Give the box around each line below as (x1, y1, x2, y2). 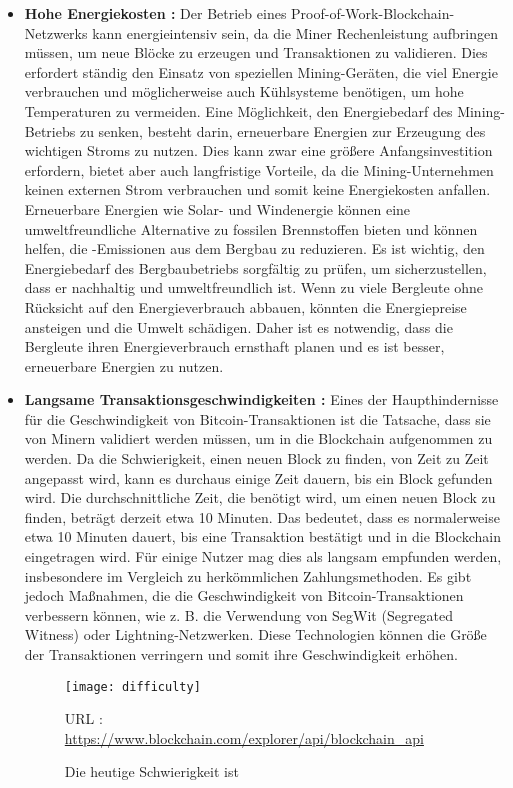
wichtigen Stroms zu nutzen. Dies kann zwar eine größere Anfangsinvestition (24, 140, 493, 161)
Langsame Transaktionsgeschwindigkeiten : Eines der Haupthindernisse (24, 389, 499, 410)
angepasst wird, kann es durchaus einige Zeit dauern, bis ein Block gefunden (24, 467, 493, 488)
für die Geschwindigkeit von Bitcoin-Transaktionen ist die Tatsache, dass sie (24, 408, 491, 429)
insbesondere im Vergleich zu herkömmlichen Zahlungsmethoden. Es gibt (24, 565, 472, 586)
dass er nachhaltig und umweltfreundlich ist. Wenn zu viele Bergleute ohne (24, 277, 484, 298)
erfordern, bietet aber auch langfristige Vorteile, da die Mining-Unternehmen (24, 159, 494, 180)
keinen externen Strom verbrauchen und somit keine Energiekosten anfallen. (24, 179, 491, 200)
